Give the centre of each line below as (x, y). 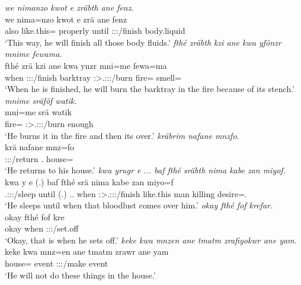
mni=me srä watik (38, 112)
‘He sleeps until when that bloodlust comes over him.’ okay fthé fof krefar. (139, 205)
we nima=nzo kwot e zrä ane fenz (66, 19)
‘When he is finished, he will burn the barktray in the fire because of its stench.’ (150, 89)
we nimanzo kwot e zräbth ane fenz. (69, 7)
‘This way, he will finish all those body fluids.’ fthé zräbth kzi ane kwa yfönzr (143, 42)
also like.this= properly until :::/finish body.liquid (95, 31)
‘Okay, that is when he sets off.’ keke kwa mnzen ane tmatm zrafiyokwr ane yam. (151, 240)
